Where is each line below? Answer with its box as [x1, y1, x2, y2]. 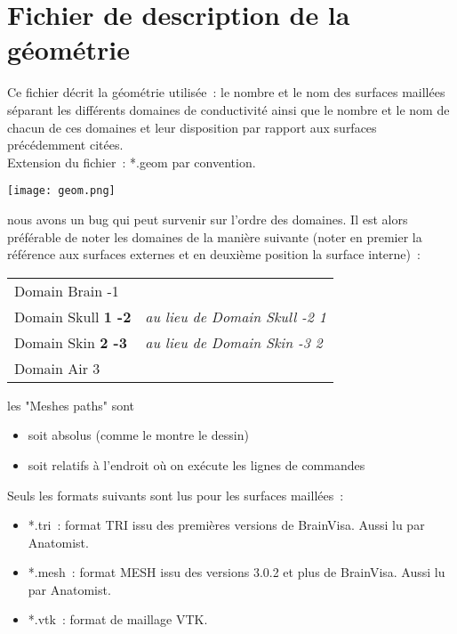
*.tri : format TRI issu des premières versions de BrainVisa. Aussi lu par [28, 516, 425, 534]
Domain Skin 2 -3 [14, 331, 127, 353]
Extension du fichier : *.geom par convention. [7, 152, 256, 171]
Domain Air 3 [14, 357, 100, 378]
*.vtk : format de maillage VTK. [28, 610, 208, 629]
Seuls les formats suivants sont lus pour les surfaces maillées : [7, 485, 344, 504]
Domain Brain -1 [14, 280, 119, 301]
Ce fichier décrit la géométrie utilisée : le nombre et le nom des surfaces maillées [7, 83, 445, 102]
